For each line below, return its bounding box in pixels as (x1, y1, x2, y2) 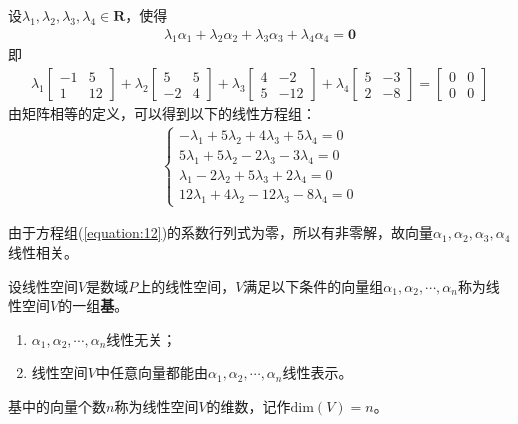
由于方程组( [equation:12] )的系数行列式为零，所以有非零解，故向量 (8, 222, 434, 243)
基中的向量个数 (8, 396, 106, 417)
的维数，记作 (206, 396, 291, 417)
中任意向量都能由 (95, 362, 208, 383)
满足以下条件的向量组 (243, 275, 384, 296)
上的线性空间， (137, 275, 236, 296)
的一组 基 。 (58, 295, 129, 316)
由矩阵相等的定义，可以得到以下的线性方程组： (8, 103, 316, 124)
